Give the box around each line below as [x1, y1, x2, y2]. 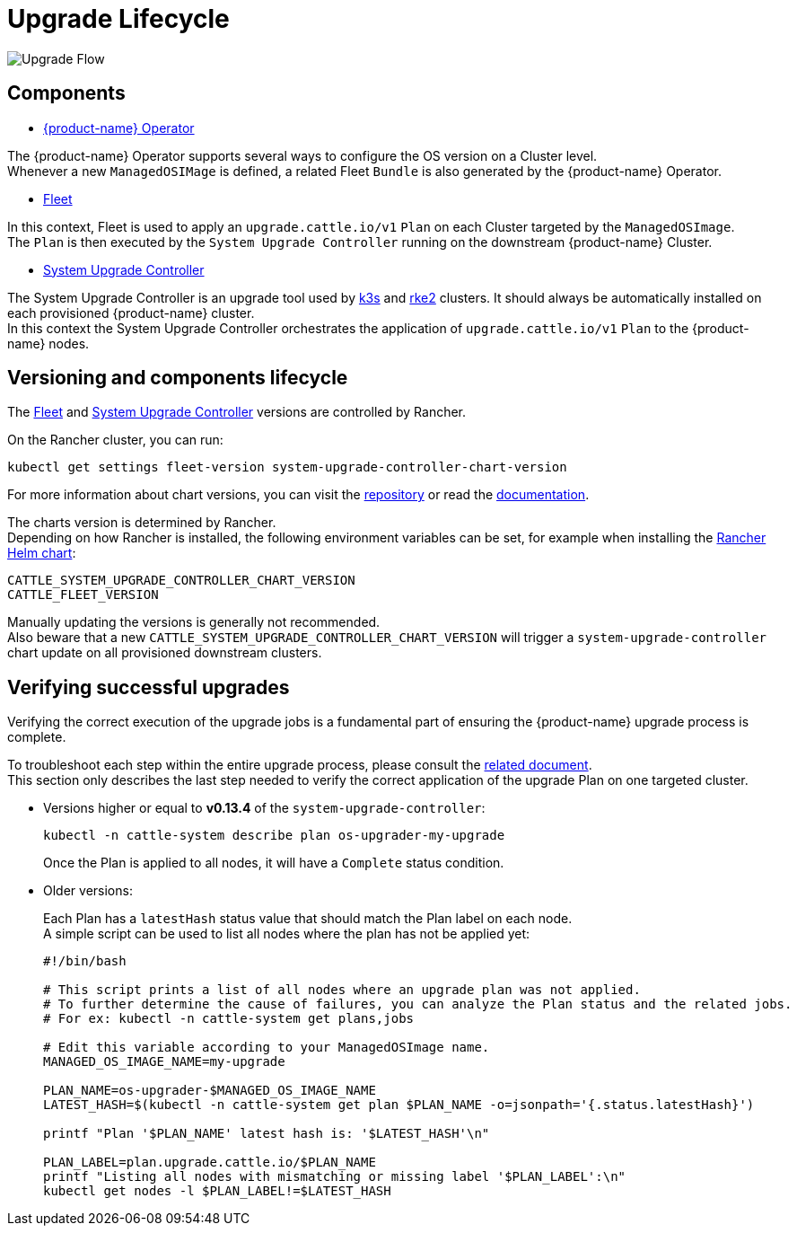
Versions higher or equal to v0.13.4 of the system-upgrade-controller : [43, 800, 486, 816]
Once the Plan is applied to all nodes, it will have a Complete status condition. [43, 855, 504, 871]
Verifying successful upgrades [7, 675, 290, 699]
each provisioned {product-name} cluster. [7, 304, 255, 321]
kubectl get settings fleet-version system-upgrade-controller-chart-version [7, 460, 567, 475]
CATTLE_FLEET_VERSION [7, 587, 159, 603]
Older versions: [43, 883, 133, 899]
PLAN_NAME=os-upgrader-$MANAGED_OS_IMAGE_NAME [43, 1083, 376, 1098]
